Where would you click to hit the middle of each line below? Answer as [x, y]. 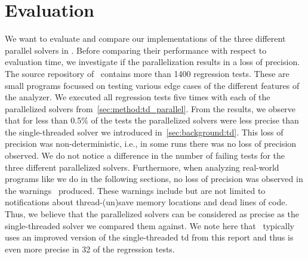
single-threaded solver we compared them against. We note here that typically [150, 225]
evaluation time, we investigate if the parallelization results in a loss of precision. [153, 62]
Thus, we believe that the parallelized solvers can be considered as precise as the [152, 214]
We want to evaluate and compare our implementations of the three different [145, 38]
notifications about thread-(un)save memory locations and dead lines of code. [146, 202]
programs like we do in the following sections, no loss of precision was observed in [154, 179]
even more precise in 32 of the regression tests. [90, 249]
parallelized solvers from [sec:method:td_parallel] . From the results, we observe [150, 108]
